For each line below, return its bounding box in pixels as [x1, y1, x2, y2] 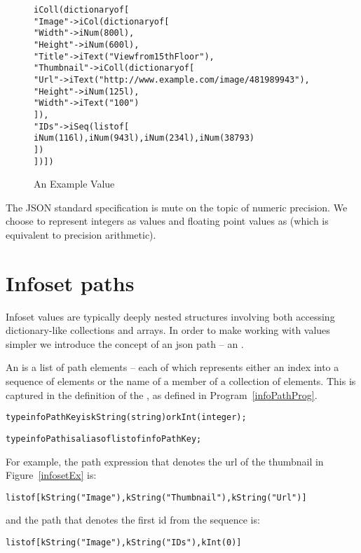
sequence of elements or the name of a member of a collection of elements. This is [6, 374, 356, 388]
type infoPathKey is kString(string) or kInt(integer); [6, 412, 247, 423]
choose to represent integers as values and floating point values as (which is [6, 213, 329, 228]
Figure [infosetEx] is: [6, 468, 97, 482]
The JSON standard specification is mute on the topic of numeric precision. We [6, 199, 348, 214]
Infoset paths [6, 268, 135, 297]
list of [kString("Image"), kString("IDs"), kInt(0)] [6, 538, 242, 547]
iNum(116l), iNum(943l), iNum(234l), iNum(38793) [34, 133, 254, 143]
